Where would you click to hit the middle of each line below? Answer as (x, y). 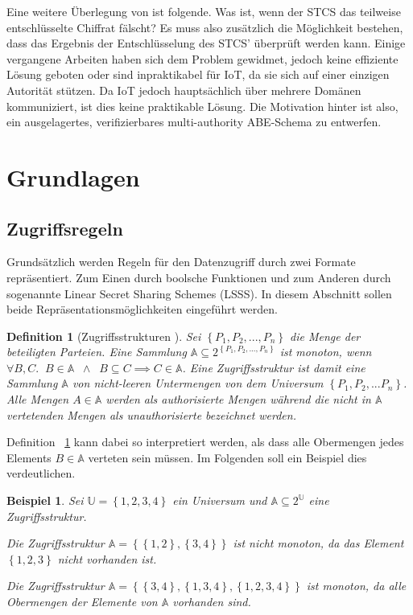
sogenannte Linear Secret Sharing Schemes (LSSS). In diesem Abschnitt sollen (199, 293)
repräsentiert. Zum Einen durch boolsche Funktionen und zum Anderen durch (199, 277)
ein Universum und (220, 500)
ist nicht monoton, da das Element (318, 543)
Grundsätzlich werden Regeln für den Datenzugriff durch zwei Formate (181, 262)
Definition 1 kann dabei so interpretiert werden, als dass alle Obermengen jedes (205, 442)
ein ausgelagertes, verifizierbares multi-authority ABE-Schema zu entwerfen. (194, 122)
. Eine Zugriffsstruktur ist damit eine (274, 367)
